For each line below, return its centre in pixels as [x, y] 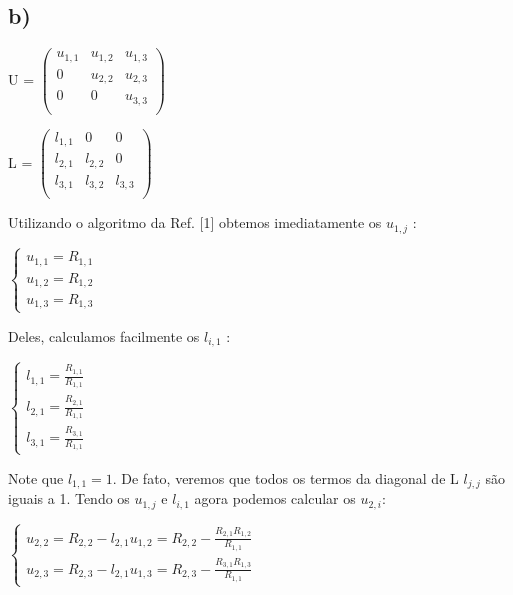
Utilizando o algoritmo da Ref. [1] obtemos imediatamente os [195, 222]
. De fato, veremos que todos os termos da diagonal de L [285, 477]
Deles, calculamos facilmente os [104, 335]
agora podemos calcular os [275, 498]
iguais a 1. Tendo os [69, 498]
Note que [36, 477]
